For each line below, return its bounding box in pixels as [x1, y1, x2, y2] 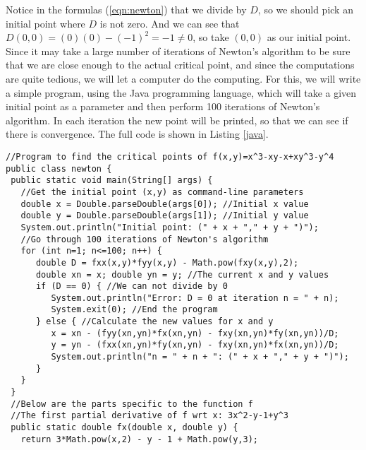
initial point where [6, 16, 85, 30]
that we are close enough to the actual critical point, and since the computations [6, 57, 355, 72]
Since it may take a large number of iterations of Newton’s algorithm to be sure [6, 43, 350, 58]
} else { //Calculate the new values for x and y [35, 316, 274, 327]
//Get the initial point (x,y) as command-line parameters [20, 186, 304, 197]
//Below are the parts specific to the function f [11, 398, 253, 409]
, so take [193, 30, 229, 45]
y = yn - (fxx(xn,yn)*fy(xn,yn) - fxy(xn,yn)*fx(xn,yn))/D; [51, 340, 339, 350]
